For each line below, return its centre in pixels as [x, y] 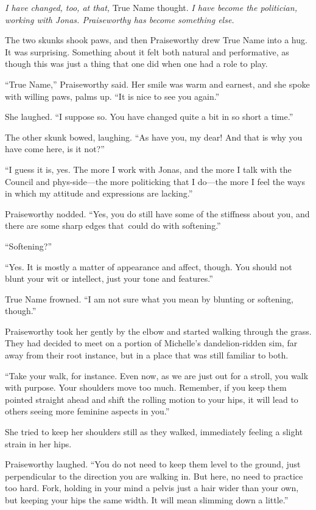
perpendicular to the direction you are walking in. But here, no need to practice [154, 476]
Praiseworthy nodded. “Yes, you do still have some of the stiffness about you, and [157, 213]
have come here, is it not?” [55, 149]
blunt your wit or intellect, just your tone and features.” [109, 278]
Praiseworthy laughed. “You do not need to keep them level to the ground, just [153, 464]
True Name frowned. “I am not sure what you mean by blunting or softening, [149, 299]
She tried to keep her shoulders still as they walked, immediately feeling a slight [154, 432]
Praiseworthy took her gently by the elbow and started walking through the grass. [158, 331]
